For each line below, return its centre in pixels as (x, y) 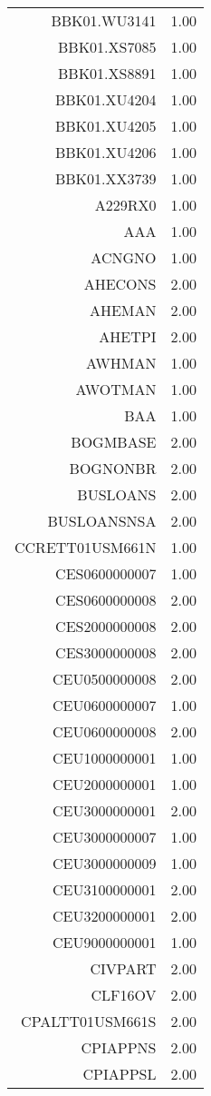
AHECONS (120, 284)
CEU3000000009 (105, 863)
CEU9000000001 (105, 942)
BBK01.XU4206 (105, 152)
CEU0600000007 (105, 705)
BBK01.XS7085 (107, 47)
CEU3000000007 (105, 837)
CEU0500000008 (105, 679)
